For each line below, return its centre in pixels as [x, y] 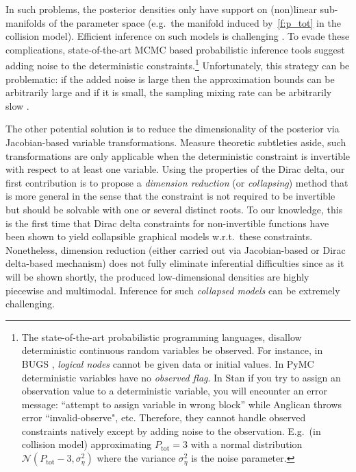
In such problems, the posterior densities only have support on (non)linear [161, 9]
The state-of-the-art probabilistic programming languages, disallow [162, 337]
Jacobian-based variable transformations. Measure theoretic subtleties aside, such [176, 142]
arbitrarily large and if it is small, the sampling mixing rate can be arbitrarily [169, 92]
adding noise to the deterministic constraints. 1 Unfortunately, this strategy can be [178, 64]
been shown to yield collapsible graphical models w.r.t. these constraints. [159, 236]
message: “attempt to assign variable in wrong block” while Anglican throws [181, 404]
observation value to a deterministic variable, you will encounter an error [174, 391]
